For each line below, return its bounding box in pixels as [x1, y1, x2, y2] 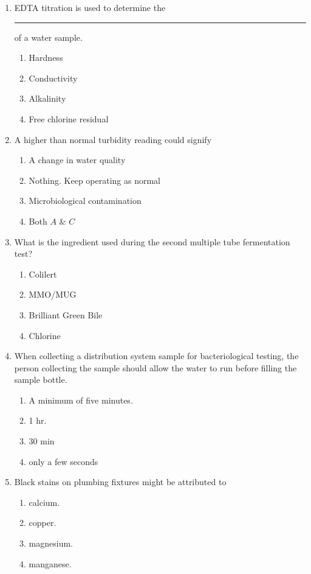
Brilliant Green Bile [29, 308, 103, 321]
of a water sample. [14, 30, 83, 43]
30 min [29, 435, 55, 447]
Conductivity [29, 71, 78, 84]
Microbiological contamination [29, 194, 142, 207]
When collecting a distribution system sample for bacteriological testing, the [14, 349, 299, 362]
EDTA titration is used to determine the [14, 1, 166, 13]
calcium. [29, 495, 60, 508]
